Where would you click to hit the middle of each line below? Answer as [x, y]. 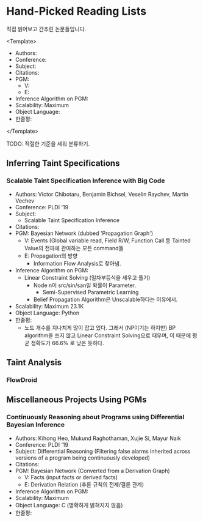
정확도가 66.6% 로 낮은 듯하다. [67, 343]
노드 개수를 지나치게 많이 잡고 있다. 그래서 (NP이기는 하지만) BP [100, 327]
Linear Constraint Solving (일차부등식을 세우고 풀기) [87, 277]
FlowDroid [22, 379]
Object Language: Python [47, 313]
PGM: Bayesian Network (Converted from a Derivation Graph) [93, 471]
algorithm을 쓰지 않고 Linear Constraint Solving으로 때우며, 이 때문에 [107, 335]
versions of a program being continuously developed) [83, 458]
